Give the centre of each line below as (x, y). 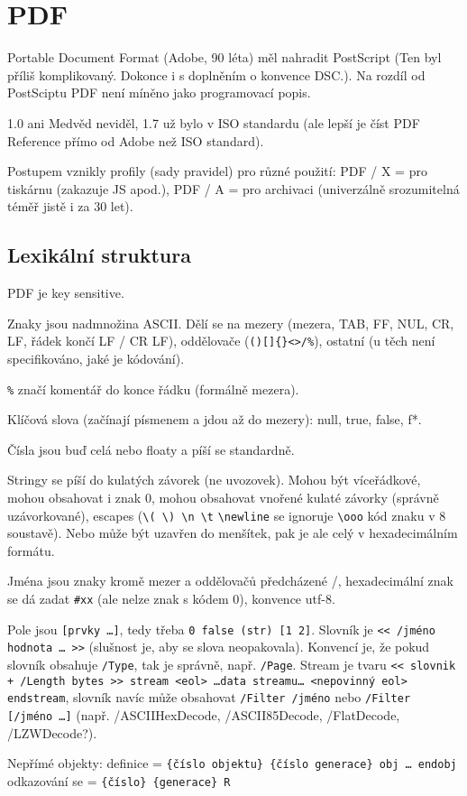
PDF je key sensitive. (66, 293)
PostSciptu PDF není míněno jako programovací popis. (159, 93)
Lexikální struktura (99, 255)
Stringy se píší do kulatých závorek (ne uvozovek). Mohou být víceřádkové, (214, 480)
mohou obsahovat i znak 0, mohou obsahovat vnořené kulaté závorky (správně (223, 497)
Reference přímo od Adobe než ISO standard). (136, 140)
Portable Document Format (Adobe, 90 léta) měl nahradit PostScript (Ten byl (224, 57)
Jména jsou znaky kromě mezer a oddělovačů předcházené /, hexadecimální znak (231, 581)
